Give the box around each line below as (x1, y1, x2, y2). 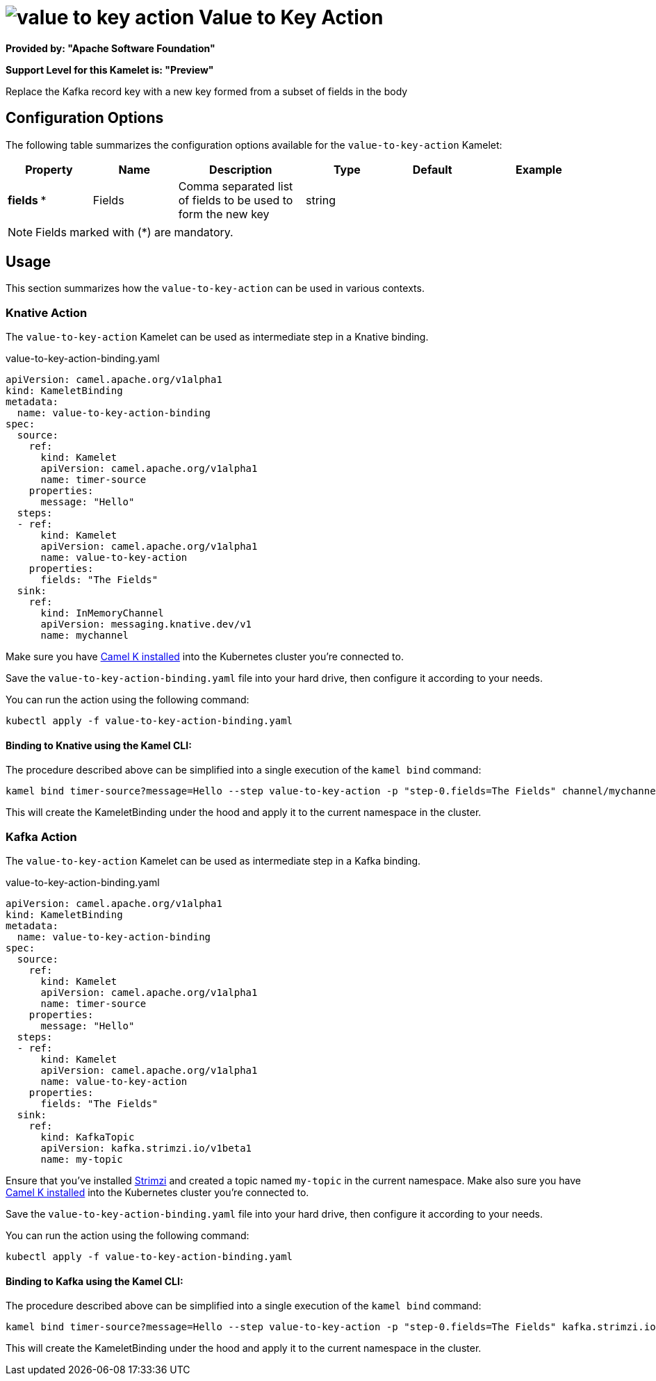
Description (209, 162, 272, 177)
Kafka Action (6, 829, 77, 844)
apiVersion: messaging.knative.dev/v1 (40, 619, 252, 630)
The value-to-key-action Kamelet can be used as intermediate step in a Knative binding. (6, 331, 429, 343)
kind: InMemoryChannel (40, 607, 164, 619)
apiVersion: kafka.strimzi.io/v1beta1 (40, 1143, 252, 1154)
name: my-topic (40, 1154, 123, 1166)
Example (515, 162, 562, 177)
